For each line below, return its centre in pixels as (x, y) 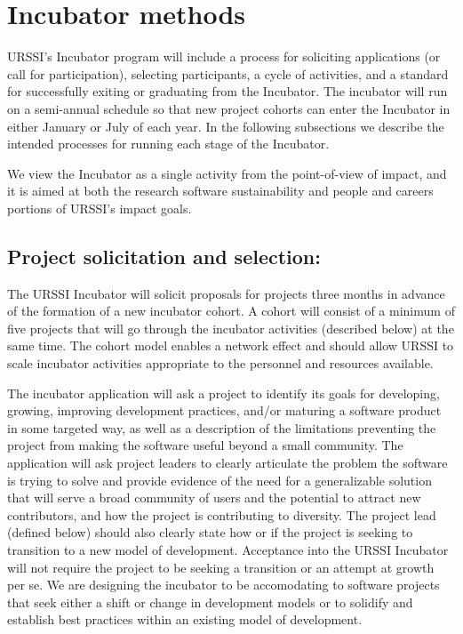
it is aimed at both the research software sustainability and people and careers (220, 191)
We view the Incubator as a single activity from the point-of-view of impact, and (227, 173)
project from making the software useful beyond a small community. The (205, 445)
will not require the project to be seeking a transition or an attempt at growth (221, 567)
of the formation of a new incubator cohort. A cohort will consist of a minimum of (231, 311)
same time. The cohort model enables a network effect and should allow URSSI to (231, 345)
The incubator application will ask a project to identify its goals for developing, (224, 393)
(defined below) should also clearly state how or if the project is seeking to (210, 532)
